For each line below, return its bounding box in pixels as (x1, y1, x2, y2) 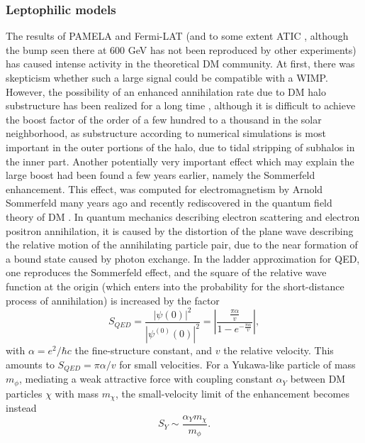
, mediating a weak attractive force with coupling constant (18, 371, 273, 386)
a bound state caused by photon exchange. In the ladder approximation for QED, (6, 251, 360, 266)
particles (6, 385, 43, 400)
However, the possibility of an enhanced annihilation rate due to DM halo (6, 84, 326, 99)
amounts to (6, 356, 55, 371)
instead (6, 400, 37, 415)
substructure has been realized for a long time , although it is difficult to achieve (6, 98, 356, 113)
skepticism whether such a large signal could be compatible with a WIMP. (6, 70, 328, 84)
